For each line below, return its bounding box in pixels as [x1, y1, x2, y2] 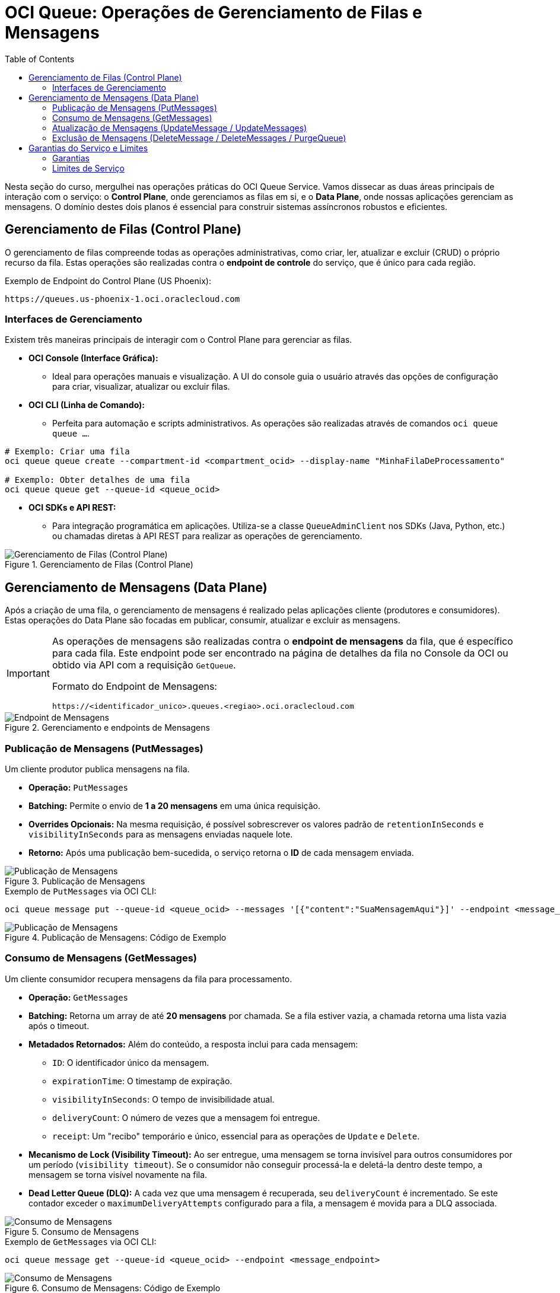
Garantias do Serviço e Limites [28, 142, 148, 153]
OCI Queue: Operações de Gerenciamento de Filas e [5, 2, 422, 23]
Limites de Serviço [52, 163, 125, 173]
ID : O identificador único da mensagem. [52, 1057, 209, 1068]
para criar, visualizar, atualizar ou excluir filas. [52, 381, 230, 392]
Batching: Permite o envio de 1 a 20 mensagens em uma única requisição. [28, 800, 320, 811]
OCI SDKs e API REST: [28, 502, 116, 513]
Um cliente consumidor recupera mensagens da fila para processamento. [5, 973, 292, 984]
